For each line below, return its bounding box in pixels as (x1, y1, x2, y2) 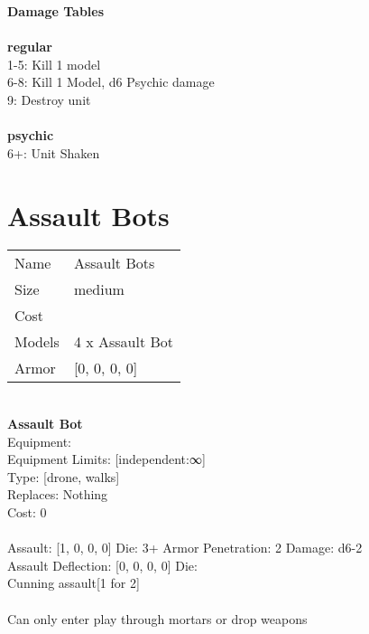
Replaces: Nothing (7, 485, 108, 504)
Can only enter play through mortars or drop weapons (7, 609, 308, 628)
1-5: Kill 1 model (7, 54, 101, 73)
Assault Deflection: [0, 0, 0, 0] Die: (7, 555, 198, 574)
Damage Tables (7, 2, 105, 20)
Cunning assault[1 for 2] (7, 573, 140, 592)
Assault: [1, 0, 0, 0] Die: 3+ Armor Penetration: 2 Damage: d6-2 (7, 538, 363, 557)
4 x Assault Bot (73, 331, 174, 353)
